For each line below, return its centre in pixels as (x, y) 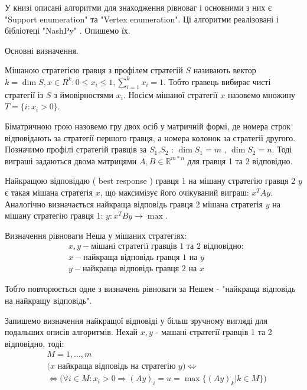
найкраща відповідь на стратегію (117, 367)
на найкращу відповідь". (48, 300)
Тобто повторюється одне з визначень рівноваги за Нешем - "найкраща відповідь (150, 289)
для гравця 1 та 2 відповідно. (240, 160)
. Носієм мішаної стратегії (170, 94)
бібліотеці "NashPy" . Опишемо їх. (68, 30)
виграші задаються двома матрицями (71, 160)
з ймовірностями (84, 94)
